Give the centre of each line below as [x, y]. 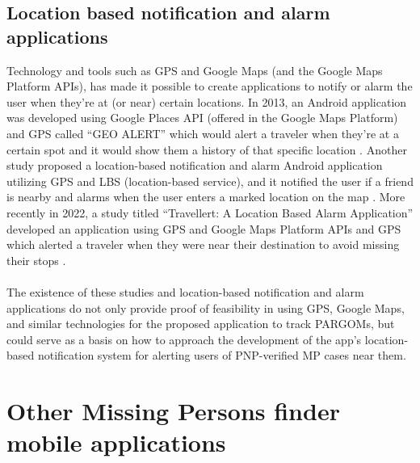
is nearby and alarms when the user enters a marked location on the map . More [206, 197]
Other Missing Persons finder [173, 411]
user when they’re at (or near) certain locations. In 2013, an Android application [207, 101]
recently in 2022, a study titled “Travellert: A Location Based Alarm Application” [210, 212]
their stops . [36, 260]
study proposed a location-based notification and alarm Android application [195, 165]
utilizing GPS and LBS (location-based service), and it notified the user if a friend [210, 181]
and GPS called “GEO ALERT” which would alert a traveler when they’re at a [203, 133]
